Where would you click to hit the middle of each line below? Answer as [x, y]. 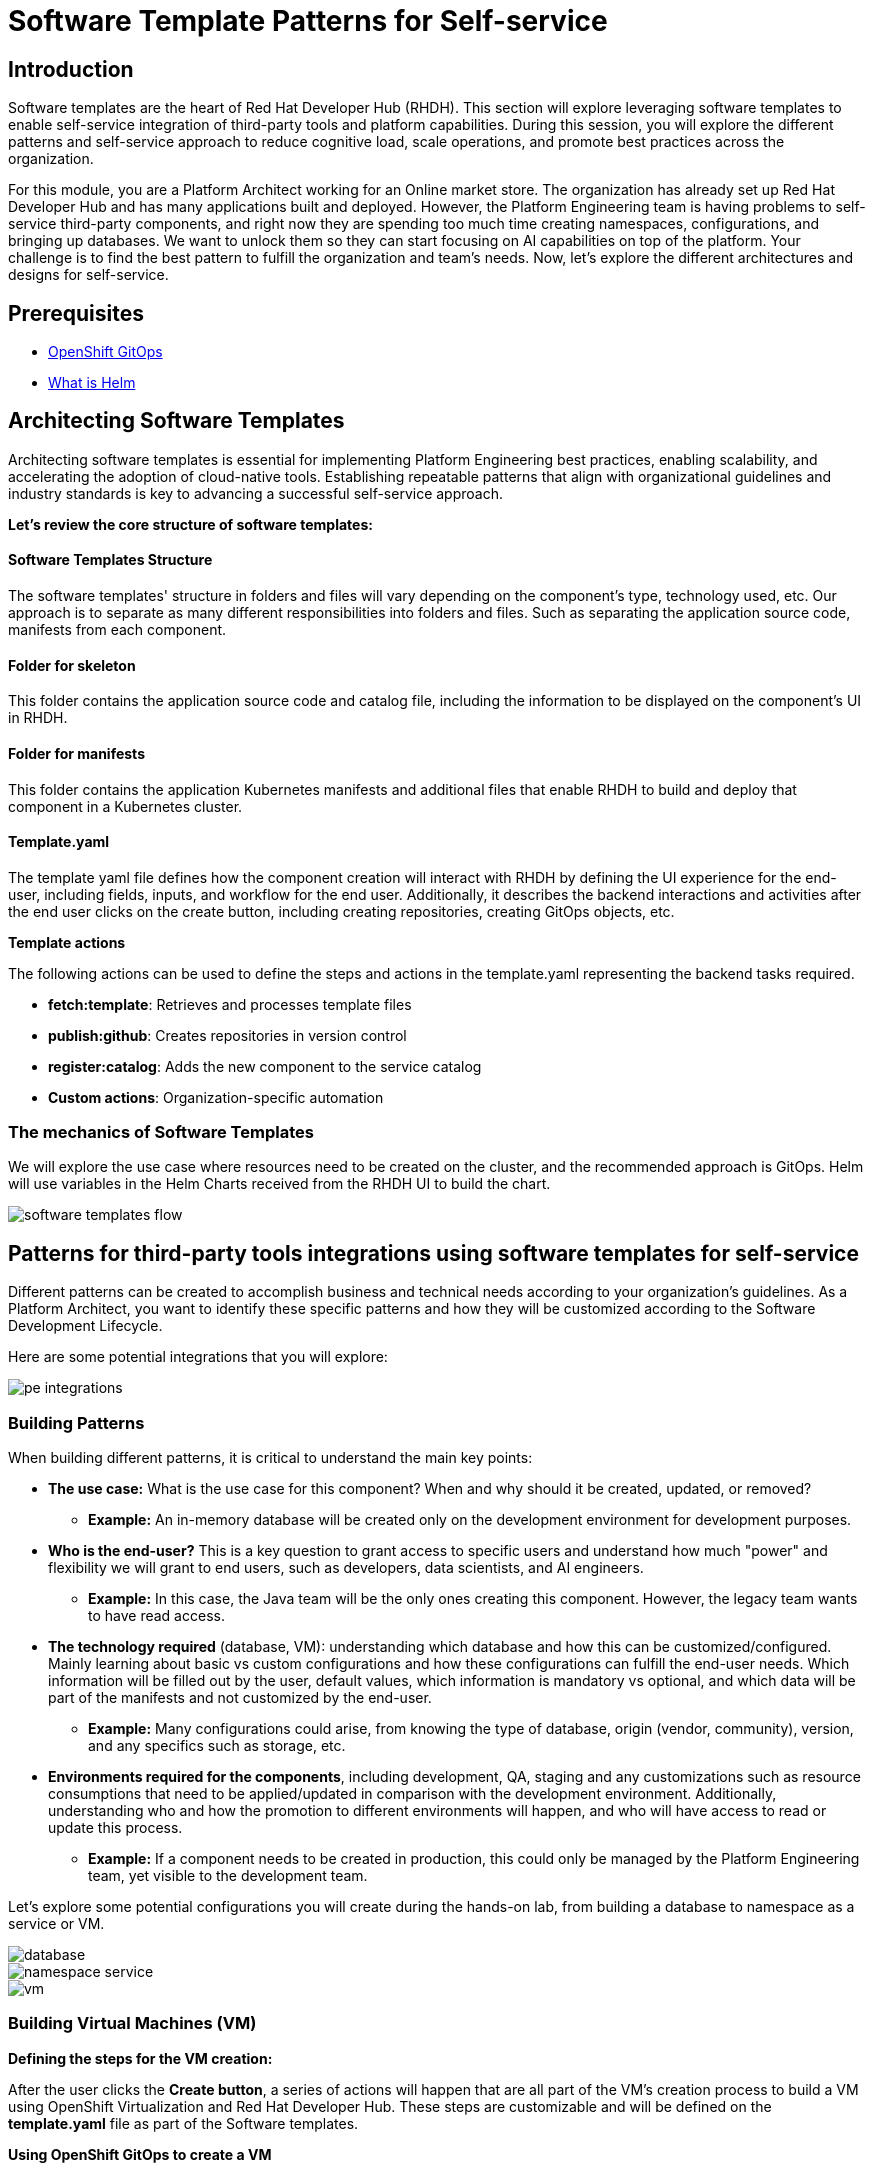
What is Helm [92, 383]
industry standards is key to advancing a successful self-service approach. [255, 493]
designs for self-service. [88, 275]
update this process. [115, 1828]
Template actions [67, 942]
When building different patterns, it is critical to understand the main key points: [270, 1458]
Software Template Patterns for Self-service [308, 21]
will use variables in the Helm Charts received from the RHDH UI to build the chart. [279, 1184]
